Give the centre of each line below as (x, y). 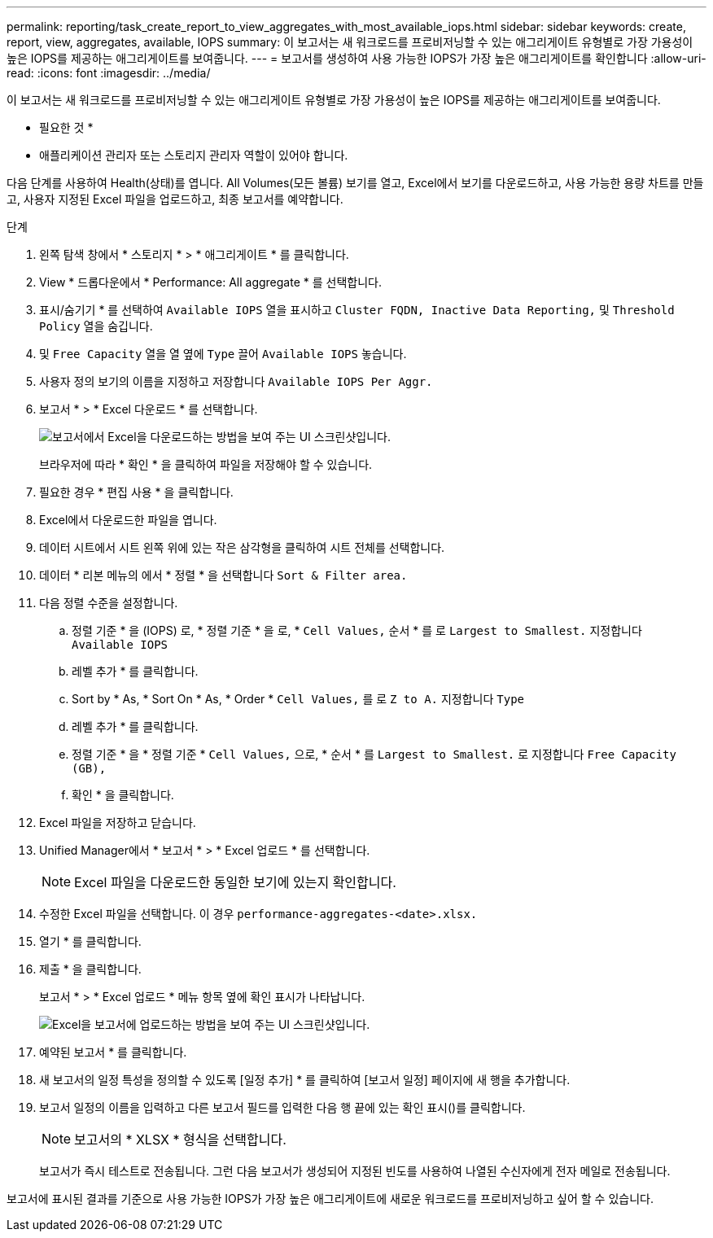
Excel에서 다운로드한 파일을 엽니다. (128, 520)
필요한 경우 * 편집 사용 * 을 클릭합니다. (136, 492)
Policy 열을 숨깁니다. (96, 326)
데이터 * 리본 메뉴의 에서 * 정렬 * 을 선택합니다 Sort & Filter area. (223, 575)
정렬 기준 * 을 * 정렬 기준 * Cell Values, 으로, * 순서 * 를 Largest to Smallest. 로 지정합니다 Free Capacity (374, 754)
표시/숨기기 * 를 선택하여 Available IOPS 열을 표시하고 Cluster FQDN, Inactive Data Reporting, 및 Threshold (357, 310)
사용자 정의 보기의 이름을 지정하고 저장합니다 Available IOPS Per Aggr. (236, 381)
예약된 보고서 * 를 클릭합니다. (113, 1052)
